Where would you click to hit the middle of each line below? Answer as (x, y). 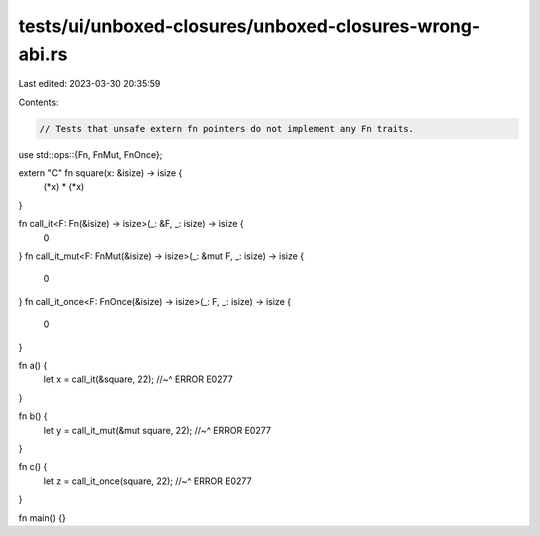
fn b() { (33, 416)
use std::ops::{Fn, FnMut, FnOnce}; (90, 154)
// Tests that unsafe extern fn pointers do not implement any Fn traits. (227, 128)
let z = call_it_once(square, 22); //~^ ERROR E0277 (147, 481)
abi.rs (43, 54)
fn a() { (33, 365)
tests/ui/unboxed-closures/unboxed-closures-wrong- (249, 26)
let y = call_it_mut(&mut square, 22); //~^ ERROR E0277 (157, 430)
